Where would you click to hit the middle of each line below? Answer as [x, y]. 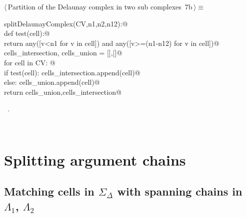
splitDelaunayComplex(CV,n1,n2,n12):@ [66, 23]
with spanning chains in [180, 191]
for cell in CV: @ [30, 62]
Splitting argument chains [95, 159]
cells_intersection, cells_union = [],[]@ [63, 53]
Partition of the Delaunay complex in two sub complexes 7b [100, 6]
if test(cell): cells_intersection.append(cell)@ [72, 72]
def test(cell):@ [27, 33]
